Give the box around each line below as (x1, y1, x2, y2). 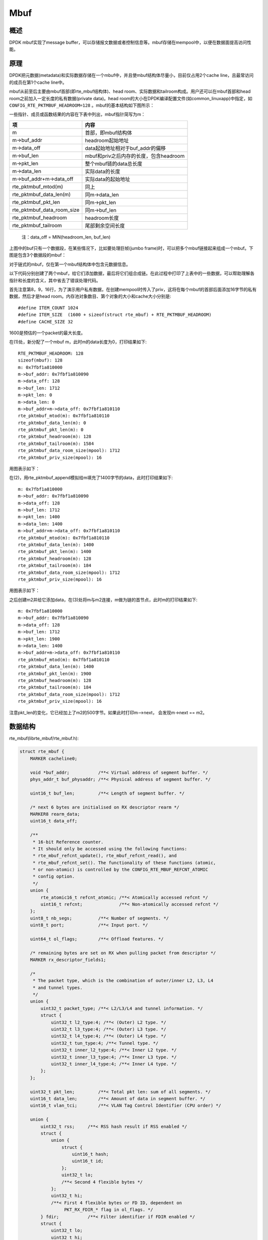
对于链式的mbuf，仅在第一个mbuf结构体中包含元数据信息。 (9, 261, 131, 267)
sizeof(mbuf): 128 (18, 358, 63, 363)
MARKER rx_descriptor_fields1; (30, 957, 106, 963)
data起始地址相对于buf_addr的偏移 (85, 144, 166, 151)
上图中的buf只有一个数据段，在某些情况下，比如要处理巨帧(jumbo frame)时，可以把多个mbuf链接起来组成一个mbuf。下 (9, 246, 254, 251)
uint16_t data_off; (30, 818, 78, 824)
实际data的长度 (85, 168, 121, 175)
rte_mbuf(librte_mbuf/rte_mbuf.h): (9, 736, 79, 742)
